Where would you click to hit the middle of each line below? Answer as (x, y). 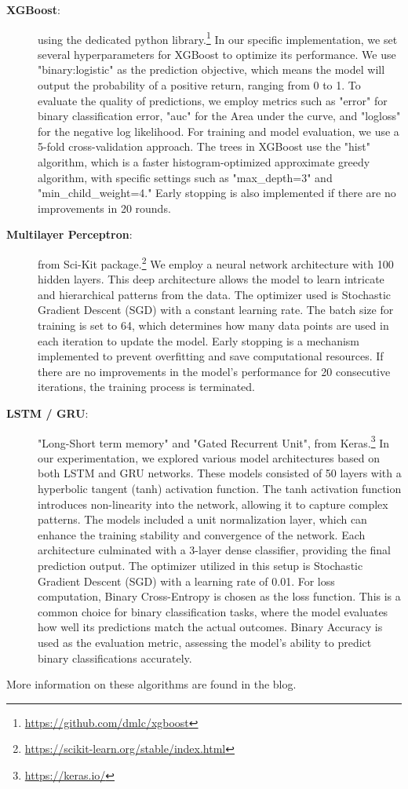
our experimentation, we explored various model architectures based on (209, 457)
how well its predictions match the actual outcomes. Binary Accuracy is (210, 627)
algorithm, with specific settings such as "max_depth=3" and (185, 177)
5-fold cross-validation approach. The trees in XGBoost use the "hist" (204, 146)
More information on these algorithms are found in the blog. (151, 684)
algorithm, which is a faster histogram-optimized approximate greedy (204, 162)
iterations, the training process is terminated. (146, 387)
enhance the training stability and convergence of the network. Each (202, 534)
